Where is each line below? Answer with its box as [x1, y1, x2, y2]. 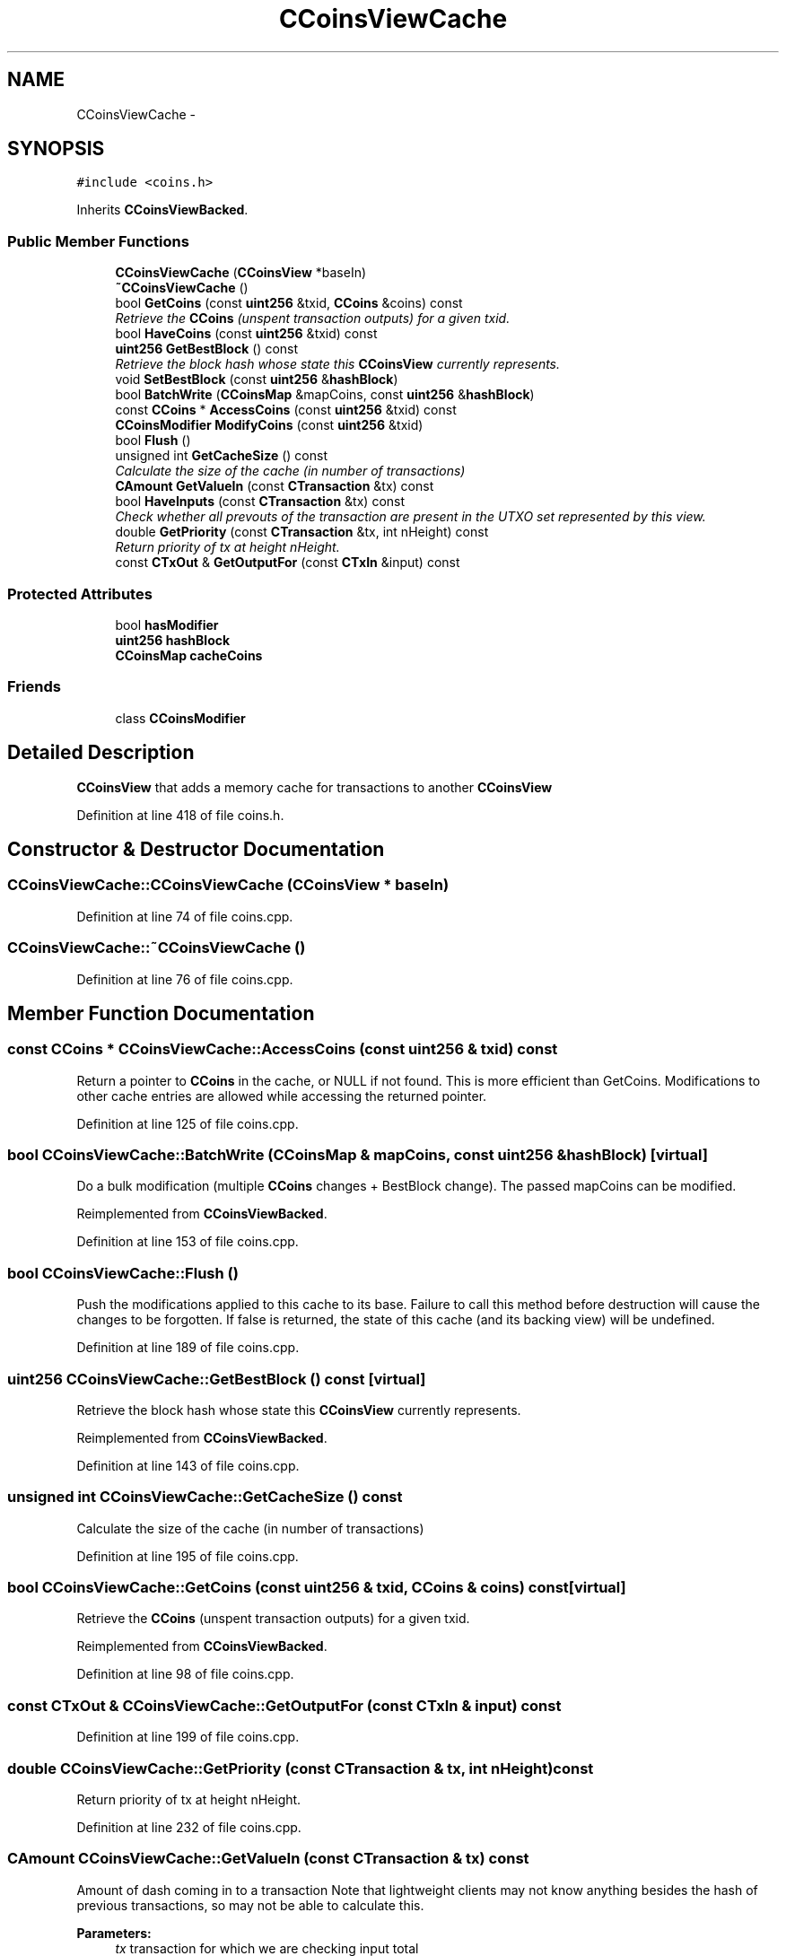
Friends [7, 677, 61, 696]
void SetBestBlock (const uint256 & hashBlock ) [115, 371, 398, 388]
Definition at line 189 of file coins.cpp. [76, 1340, 300, 1356]
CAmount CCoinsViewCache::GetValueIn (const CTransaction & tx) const [7, 1849, 529, 1868]
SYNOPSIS [7, 137, 105, 161]
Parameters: [76, 1925, 152, 1941]
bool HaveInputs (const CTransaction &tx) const [115, 493, 406, 510]
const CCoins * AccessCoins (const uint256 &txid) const [115, 402, 457, 418]
